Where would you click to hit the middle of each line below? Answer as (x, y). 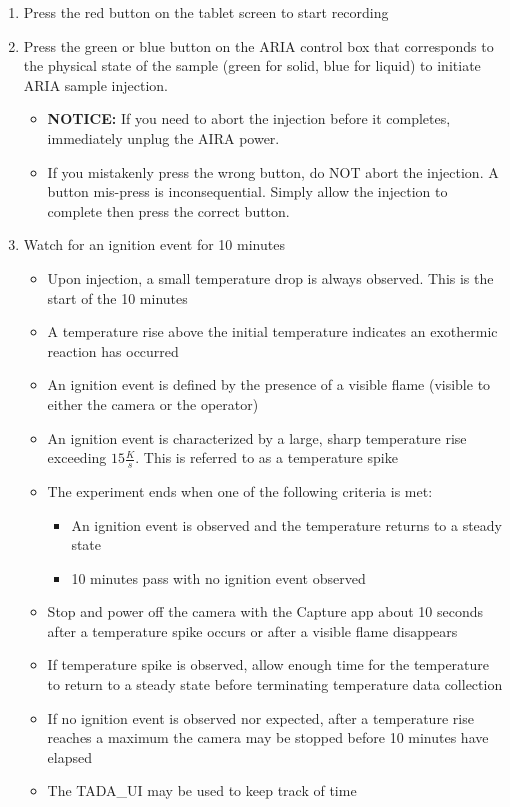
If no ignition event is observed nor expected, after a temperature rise (260, 717)
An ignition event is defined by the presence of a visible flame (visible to (269, 384)
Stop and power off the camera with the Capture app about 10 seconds (265, 611)
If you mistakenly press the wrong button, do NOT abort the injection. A (273, 171)
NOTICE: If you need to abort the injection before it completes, (249, 118)
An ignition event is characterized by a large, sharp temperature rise (257, 437)
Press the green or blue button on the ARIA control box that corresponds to (258, 45)
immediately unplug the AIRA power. (163, 137)
